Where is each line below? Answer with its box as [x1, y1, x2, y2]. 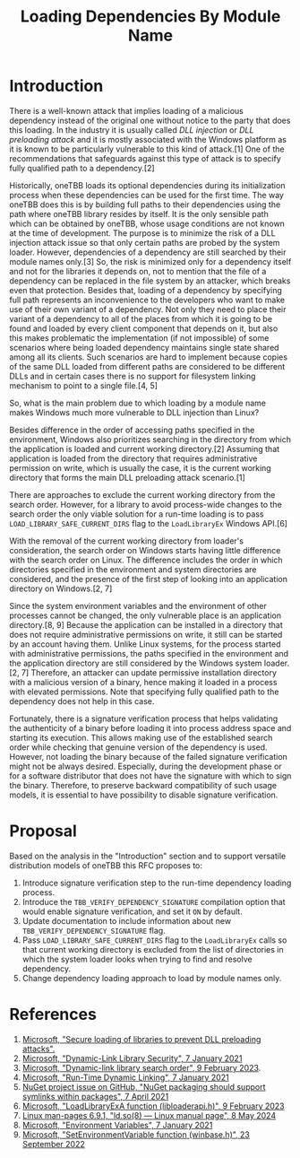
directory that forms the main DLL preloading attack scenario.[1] [9, 472, 246, 483]
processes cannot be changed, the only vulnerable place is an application [9, 610, 282, 621]
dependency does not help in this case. [9, 695, 155, 706]
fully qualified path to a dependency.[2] [9, 162, 155, 173]
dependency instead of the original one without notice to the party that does [9, 115, 291, 126]
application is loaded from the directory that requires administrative [9, 453, 258, 464]
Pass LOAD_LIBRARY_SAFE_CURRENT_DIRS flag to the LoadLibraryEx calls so [21, 935, 287, 945]
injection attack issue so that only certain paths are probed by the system [9, 237, 280, 248]
